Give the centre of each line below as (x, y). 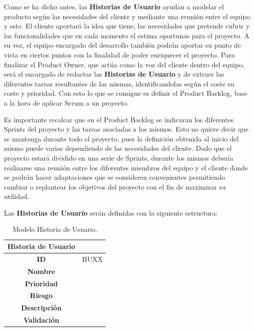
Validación (41, 320)
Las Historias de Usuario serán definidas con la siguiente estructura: (111, 212)
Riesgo (41, 295)
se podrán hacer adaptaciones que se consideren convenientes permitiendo (114, 177)
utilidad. (17, 196)
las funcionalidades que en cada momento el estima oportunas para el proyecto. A (127, 35)
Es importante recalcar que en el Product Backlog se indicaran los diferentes (119, 119)
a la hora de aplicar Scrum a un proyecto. (66, 102)
